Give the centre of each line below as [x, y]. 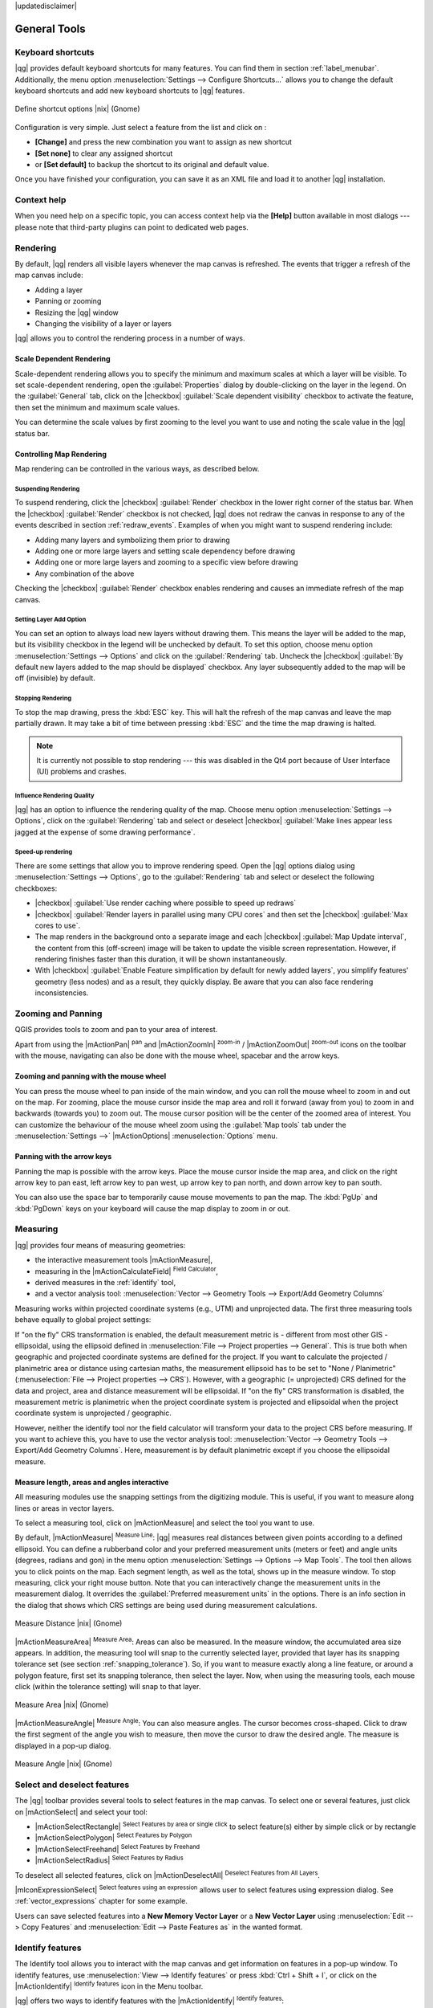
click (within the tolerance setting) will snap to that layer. [108, 1687]
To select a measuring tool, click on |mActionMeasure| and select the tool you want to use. [165, 1523]
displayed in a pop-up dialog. [63, 1745]
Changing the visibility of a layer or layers [103, 323]
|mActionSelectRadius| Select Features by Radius [109, 1859]
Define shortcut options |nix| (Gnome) [77, 109]
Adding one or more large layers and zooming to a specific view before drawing [166, 562]
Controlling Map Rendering [61, 454]
